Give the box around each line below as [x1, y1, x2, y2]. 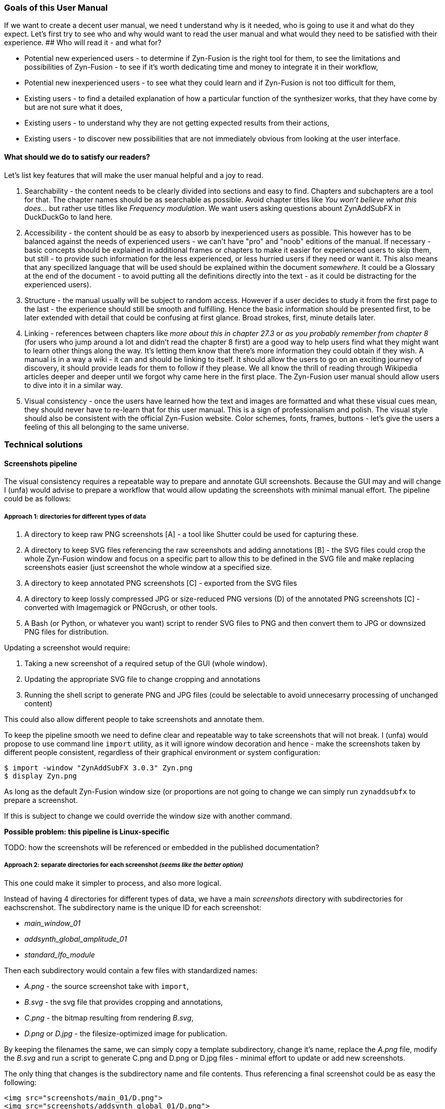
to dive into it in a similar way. [24, 380, 123, 389]
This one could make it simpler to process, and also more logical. [4, 878, 221, 887]
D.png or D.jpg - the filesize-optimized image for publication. [24, 1029, 228, 1038]
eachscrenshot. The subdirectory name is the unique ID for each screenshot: [4, 903, 262, 912]
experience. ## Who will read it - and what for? [4, 38, 162, 47]
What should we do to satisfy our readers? [4, 152, 150, 161]
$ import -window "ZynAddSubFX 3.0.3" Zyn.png [4, 763, 193, 772]
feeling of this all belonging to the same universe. [24, 422, 189, 431]
